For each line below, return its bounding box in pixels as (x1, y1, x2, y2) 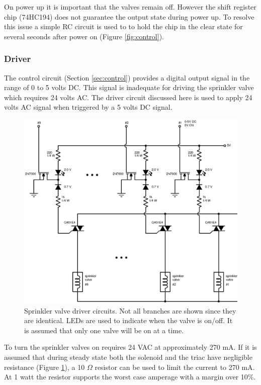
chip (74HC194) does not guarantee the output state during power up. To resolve (4, 11, 254, 22)
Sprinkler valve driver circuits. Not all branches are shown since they (24, 305, 236, 316)
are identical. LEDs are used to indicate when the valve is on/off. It (24, 315, 233, 326)
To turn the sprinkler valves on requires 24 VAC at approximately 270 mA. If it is (4, 342, 257, 352)
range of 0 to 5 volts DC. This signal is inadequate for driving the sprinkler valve (4, 82, 254, 93)
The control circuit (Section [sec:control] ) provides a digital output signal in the (4, 72, 250, 83)
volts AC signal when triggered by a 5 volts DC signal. (4, 102, 172, 112)
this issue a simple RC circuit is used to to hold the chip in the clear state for (4, 21, 243, 32)
